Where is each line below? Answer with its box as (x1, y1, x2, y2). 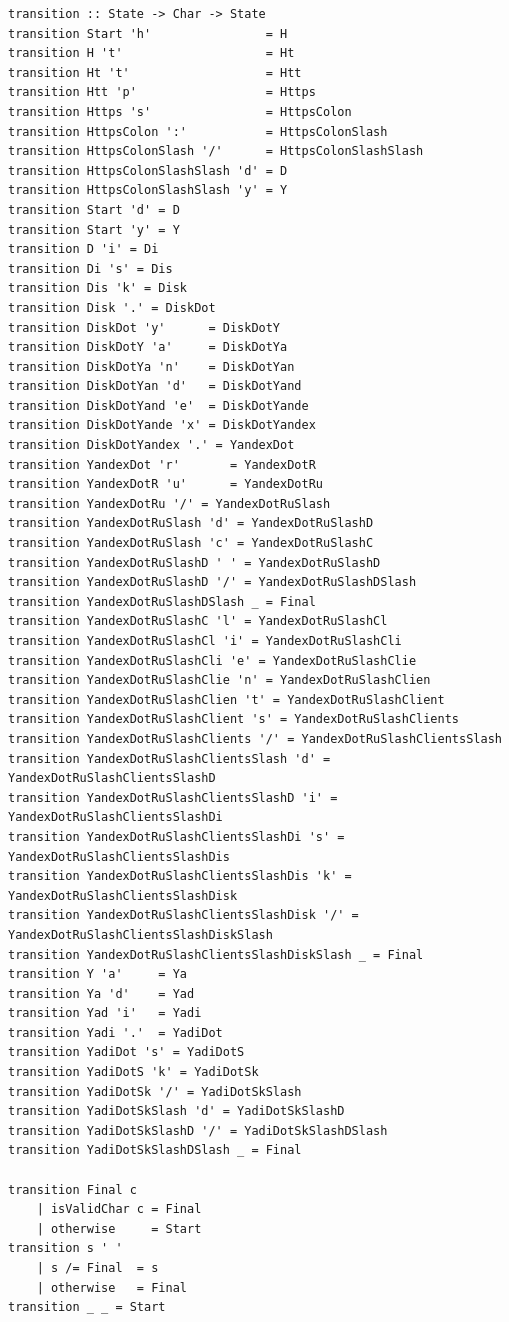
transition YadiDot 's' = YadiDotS (8, 1045, 245, 1060)
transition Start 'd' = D (8, 202, 180, 217)
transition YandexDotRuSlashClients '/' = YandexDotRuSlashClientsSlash (8, 731, 502, 746)
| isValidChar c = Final (36, 1202, 202, 1217)
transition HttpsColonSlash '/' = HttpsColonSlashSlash (8, 144, 424, 159)
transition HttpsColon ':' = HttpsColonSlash (8, 124, 388, 139)
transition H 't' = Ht (8, 46, 295, 61)
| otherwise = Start (36, 1221, 202, 1236)
